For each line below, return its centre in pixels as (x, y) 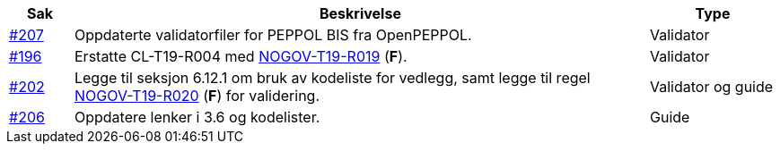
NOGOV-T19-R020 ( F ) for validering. (197, 96)
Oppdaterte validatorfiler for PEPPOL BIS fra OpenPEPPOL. (273, 35)
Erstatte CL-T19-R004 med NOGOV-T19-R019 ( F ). (241, 56)
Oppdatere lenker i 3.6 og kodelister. (197, 117)
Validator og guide (711, 87)
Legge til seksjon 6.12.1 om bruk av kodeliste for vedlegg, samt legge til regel (332, 78)
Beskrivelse (360, 13)
